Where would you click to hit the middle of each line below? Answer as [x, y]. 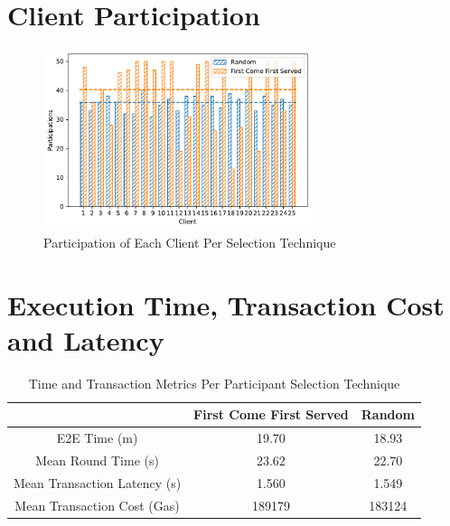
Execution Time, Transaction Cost [226, 304]
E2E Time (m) [97, 438]
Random [388, 414]
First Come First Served [271, 414]
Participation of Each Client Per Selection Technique [190, 242]
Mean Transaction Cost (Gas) [97, 505]
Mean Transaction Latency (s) [98, 482]
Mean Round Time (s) [97, 460]
